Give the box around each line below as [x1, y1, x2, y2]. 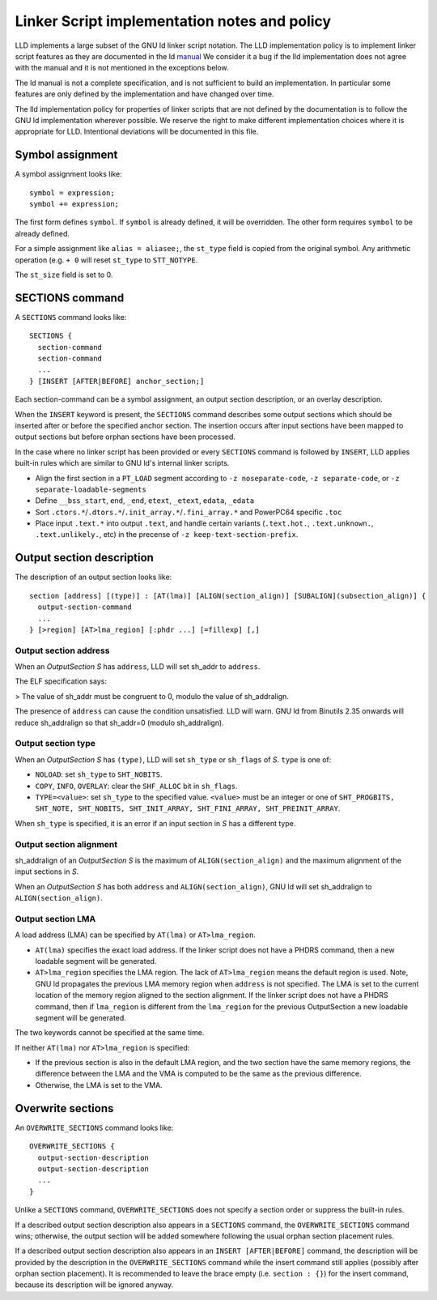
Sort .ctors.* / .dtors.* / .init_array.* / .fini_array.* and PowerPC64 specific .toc [35, 507, 342, 517]
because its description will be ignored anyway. [15, 1280, 174, 1289]
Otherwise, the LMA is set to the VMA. [35, 1080, 163, 1089]
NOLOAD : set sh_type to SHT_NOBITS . [35, 769, 163, 779]
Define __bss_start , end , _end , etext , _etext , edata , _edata [35, 496, 255, 505]
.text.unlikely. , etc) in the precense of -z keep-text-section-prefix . [35, 530, 299, 539]
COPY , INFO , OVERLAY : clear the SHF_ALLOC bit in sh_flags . [35, 781, 238, 791]
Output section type [15, 738, 96, 749]
